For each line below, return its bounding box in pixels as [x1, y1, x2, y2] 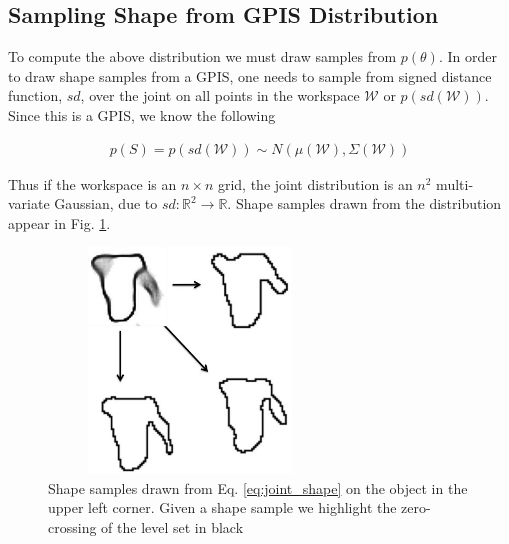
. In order [438, 46, 497, 67]
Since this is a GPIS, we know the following [8, 104, 276, 125]
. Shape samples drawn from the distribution [227, 193, 502, 214]
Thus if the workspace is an [8, 173, 177, 194]
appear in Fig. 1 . [8, 212, 111, 233]
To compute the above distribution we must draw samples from [8, 46, 397, 67]
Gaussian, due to [54, 193, 158, 214]
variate [8, 193, 50, 214]
